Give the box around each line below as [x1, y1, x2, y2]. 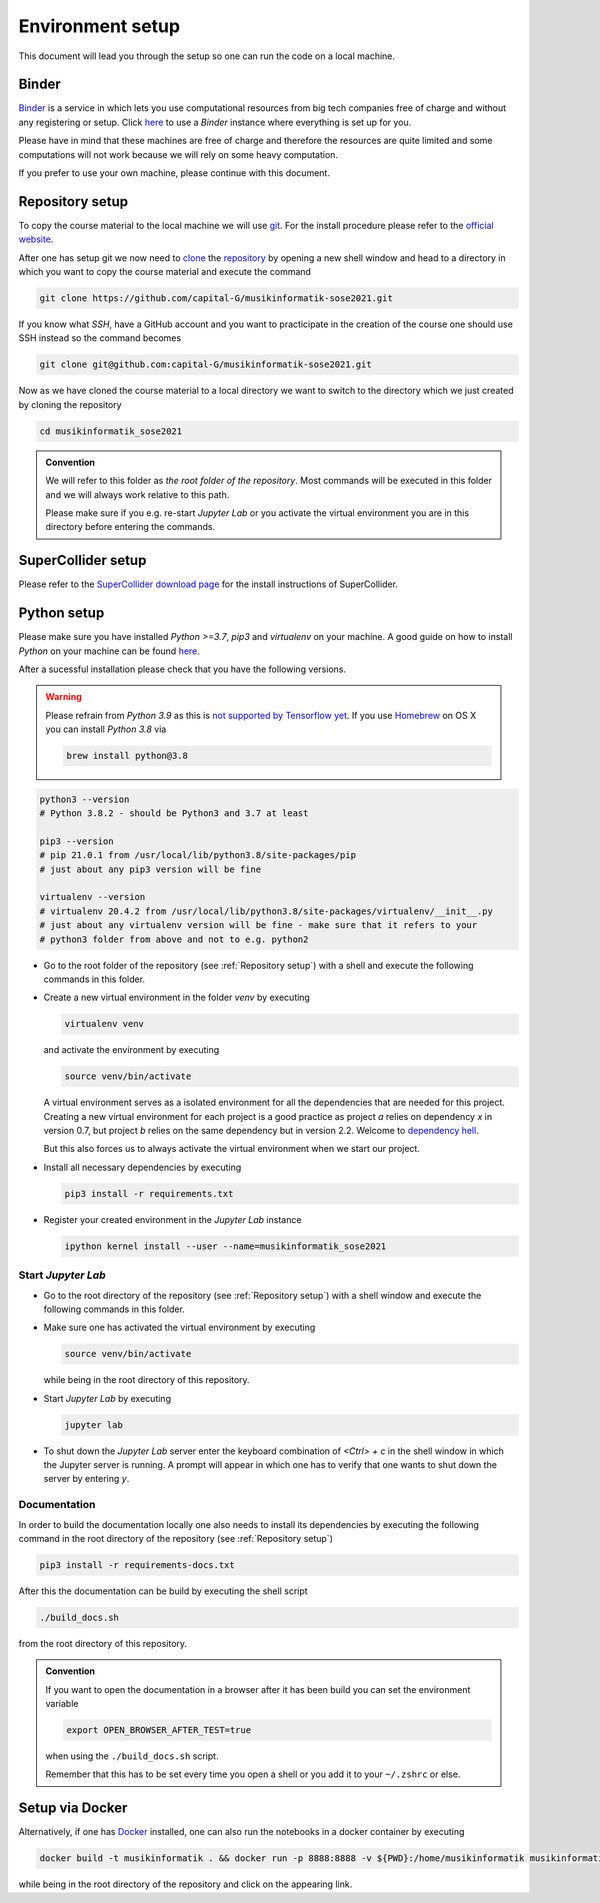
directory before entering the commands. [45, 521, 215, 533]
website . [18, 233, 54, 245]
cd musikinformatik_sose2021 [39, 425, 183, 437]
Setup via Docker [18, 1800, 128, 1817]
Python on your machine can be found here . [18, 645, 200, 657]
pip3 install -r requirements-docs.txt [39, 1559, 235, 1570]
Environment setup [18, 15, 180, 37]
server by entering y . [43, 1473, 130, 1485]
